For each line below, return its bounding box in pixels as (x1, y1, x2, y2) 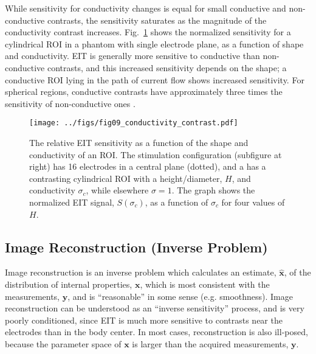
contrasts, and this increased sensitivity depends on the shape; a (47, 61, 287, 74)
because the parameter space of (5, 337, 122, 350)
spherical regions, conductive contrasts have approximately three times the (5, 85, 283, 98)
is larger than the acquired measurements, (132, 337, 289, 350)
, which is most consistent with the (140, 277, 270, 290)
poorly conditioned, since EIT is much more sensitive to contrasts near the (5, 313, 283, 326)
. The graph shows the (171, 184, 255, 196)
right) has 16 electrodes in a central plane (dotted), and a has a (29, 160, 266, 173)
